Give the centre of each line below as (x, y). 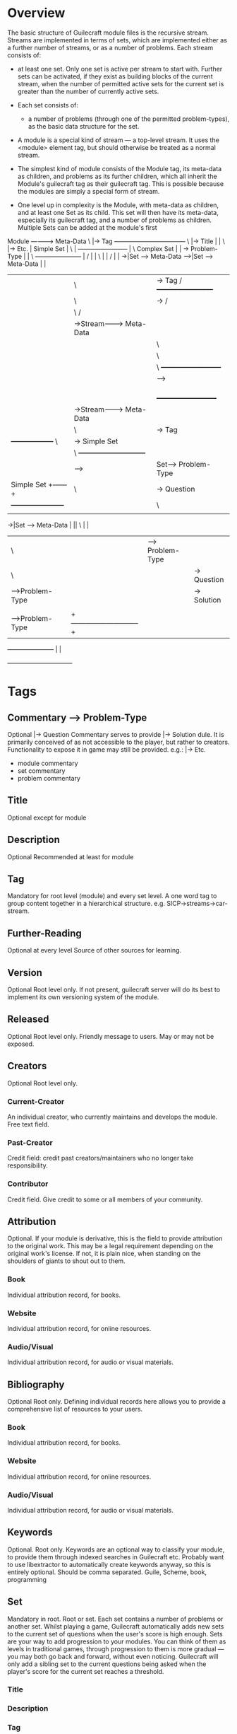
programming (27, 1579)
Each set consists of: (48, 105)
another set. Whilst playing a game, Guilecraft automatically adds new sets (116, 1626)
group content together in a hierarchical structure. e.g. (86, 904)
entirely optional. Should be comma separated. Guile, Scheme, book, (107, 1572)
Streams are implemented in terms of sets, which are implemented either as (117, 40)
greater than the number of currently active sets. (88, 91)
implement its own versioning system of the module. (83, 997)
